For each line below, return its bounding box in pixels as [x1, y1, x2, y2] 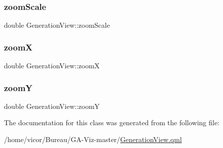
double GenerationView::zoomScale [4, 20, 110, 30]
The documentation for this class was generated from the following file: [4, 117, 220, 128]
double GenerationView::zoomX [4, 60, 100, 71]
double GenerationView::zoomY [4, 100, 100, 111]
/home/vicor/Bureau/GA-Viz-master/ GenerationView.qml [4, 134, 182, 145]
